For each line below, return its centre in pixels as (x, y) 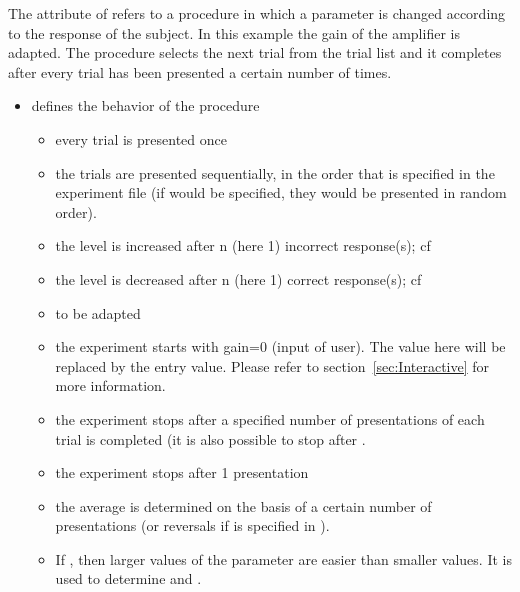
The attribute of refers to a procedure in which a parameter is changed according (257, 13)
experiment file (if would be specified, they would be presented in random (281, 192)
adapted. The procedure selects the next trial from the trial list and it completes (255, 52)
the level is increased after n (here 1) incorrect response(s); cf (243, 245)
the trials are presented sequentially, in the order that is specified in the (275, 172)
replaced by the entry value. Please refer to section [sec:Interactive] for (272, 365)
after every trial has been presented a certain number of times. (200, 71)
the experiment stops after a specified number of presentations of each (270, 418)
